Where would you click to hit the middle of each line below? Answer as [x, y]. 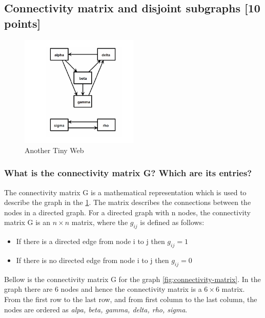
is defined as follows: [172, 222]
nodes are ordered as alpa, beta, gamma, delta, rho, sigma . [96, 309]
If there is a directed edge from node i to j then [90, 241]
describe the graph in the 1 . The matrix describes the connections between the [128, 202]
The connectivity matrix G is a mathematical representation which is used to [125, 192]
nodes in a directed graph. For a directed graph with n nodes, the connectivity [127, 212]
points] [23, 23]
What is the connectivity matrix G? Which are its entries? [128, 173]
